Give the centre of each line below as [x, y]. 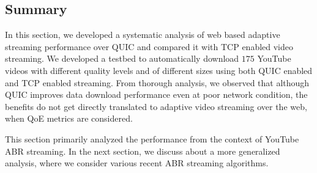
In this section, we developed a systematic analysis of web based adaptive [143, 35]
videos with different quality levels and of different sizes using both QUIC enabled [159, 70]
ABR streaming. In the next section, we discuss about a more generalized [143, 151]
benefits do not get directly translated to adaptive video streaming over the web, [156, 106]
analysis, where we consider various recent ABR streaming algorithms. [137, 163]
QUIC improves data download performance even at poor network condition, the [156, 94]
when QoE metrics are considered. [69, 118]
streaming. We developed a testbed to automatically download [122, 58]
